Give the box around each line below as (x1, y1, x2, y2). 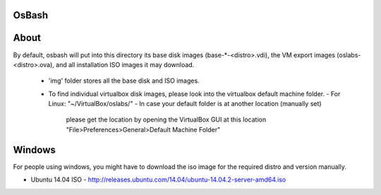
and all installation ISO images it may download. (55, 60, 195, 69)
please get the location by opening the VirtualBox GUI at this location (66, 115, 267, 124)
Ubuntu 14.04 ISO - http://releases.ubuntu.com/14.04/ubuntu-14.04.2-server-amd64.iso (30, 175, 286, 184)
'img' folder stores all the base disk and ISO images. (48, 76, 200, 85)
